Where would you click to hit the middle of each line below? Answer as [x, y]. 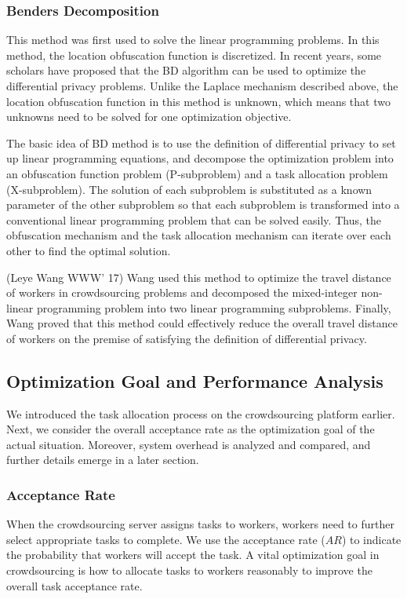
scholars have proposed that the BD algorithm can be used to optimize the [186, 70]
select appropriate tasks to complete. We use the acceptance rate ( [166, 539]
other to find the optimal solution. [89, 250]
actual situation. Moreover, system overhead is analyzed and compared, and [189, 444]
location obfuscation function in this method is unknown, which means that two [198, 101]
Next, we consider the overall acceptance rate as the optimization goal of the [191, 429]
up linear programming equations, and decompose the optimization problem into [200, 158]
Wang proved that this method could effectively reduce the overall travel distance [202, 323]
